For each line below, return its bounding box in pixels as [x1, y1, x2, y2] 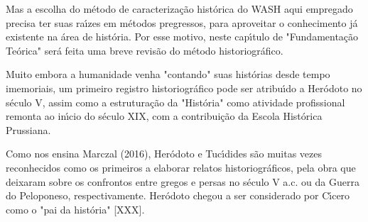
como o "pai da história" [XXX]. [6, 201, 145, 216]
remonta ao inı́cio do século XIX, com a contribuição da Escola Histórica [6, 109, 323, 123]
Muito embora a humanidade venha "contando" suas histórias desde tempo [6, 67, 330, 82]
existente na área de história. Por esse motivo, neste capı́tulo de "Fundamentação [6, 29, 359, 44]
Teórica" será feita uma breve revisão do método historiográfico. [6, 43, 283, 57]
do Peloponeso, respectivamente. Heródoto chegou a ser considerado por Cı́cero [6, 188, 350, 203]
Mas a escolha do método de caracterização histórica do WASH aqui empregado [6, 1, 353, 16]
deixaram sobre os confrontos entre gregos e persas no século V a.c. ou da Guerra [6, 174, 359, 189]
